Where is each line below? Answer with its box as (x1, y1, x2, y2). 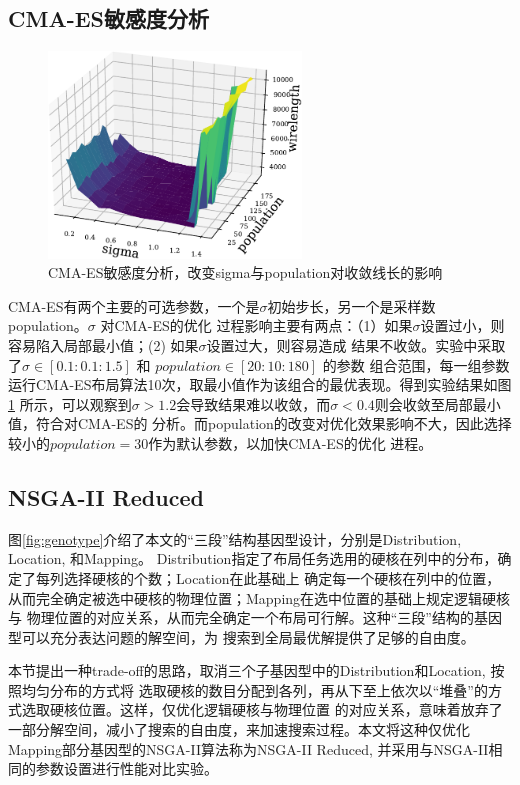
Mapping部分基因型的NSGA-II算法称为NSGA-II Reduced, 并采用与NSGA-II (8, 738, 489, 759)
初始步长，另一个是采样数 (267, 295, 436, 316)
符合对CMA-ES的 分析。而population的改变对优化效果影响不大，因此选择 (35, 413, 512, 434)
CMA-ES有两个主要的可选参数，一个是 (8, 295, 260, 316)
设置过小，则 (420, 315, 505, 336)
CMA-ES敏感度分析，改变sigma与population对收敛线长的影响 (48, 262, 443, 283)
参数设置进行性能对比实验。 (35, 758, 218, 779)
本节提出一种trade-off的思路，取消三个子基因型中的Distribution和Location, (8, 660, 486, 681)
